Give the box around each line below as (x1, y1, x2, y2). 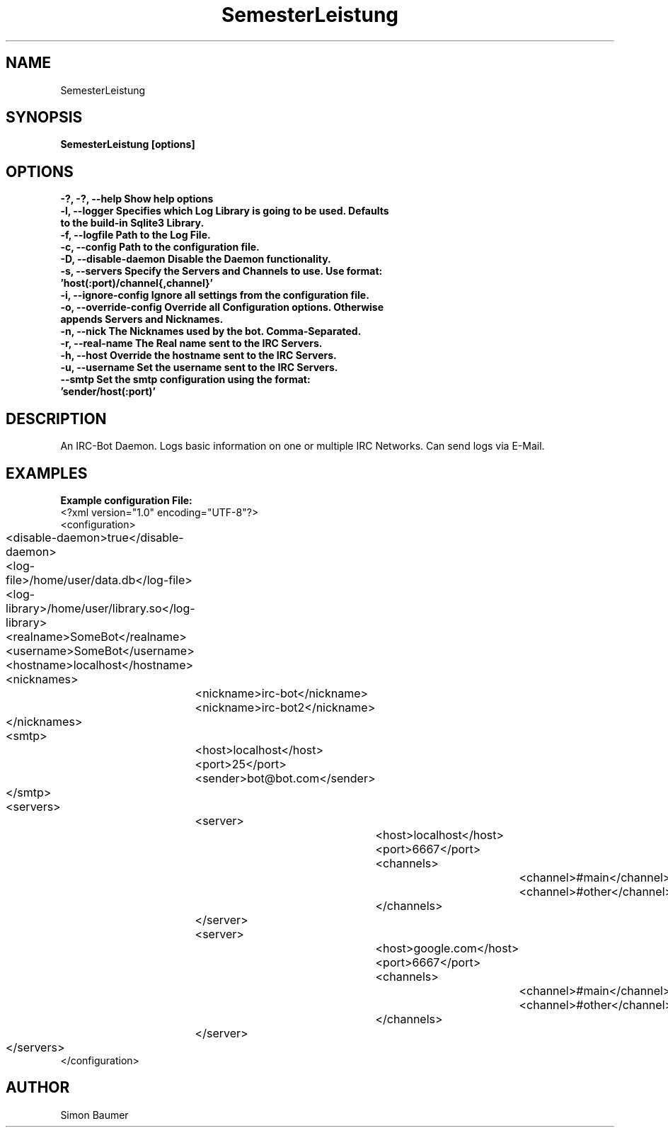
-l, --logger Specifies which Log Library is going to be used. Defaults (60, 205, 389, 217)
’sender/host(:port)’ (60, 385, 156, 398)
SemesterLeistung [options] (60, 138, 195, 151)
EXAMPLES (6, 464, 88, 482)
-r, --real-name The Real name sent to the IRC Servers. (60, 337, 323, 350)
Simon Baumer (60, 1108, 129, 1121)
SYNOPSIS (6, 108, 83, 127)
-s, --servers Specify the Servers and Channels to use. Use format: (60, 265, 383, 278)
